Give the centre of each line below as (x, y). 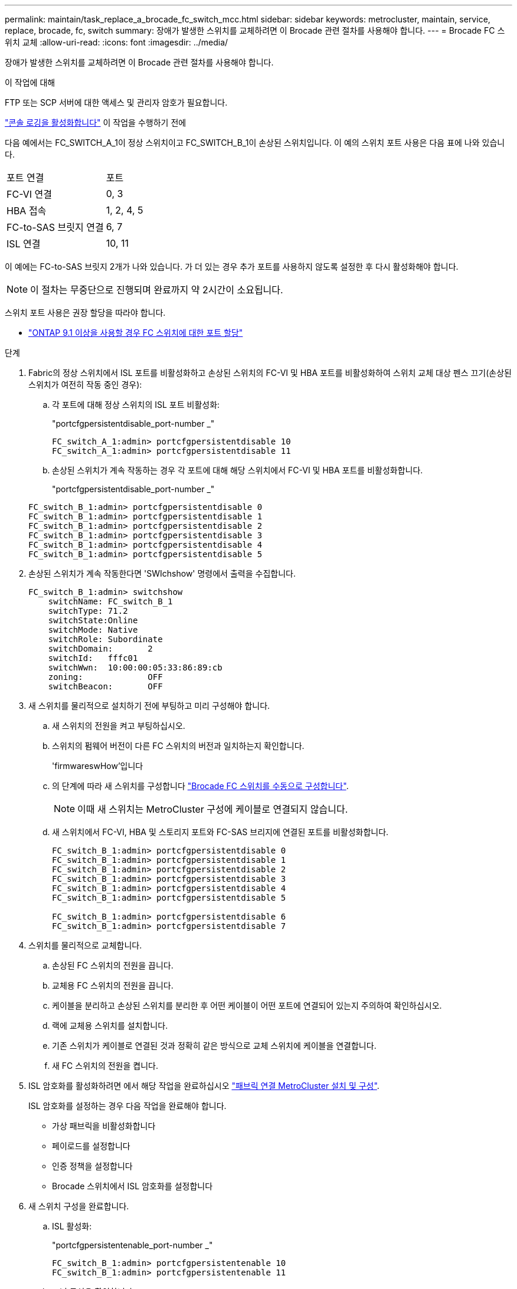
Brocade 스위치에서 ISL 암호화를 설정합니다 (132, 1186)
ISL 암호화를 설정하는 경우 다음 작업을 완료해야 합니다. (127, 1106)
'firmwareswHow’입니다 (98, 766)
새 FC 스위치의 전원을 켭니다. (105, 1066)
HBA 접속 (27, 211)
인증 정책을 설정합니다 (92, 1166)
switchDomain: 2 (100, 649)
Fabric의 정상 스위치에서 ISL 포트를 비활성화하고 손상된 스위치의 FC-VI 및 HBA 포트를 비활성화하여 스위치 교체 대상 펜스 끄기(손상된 (270, 373)
